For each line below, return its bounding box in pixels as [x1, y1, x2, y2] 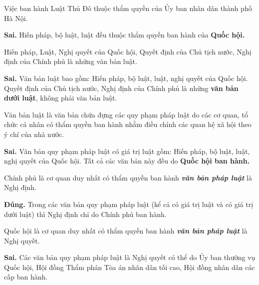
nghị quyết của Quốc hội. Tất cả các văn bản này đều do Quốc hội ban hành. [4, 155, 250, 166]
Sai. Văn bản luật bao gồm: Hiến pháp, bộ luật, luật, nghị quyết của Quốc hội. [4, 72, 248, 83]
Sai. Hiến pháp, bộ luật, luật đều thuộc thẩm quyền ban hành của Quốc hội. [4, 29, 245, 40]
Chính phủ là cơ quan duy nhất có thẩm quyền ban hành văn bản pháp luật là [4, 172, 252, 182]
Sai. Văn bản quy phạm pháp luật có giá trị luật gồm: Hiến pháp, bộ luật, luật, [4, 145, 250, 156]
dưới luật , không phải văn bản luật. [4, 92, 117, 103]
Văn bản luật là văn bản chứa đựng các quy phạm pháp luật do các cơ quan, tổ [4, 109, 248, 119]
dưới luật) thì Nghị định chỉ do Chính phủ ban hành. [4, 208, 167, 219]
